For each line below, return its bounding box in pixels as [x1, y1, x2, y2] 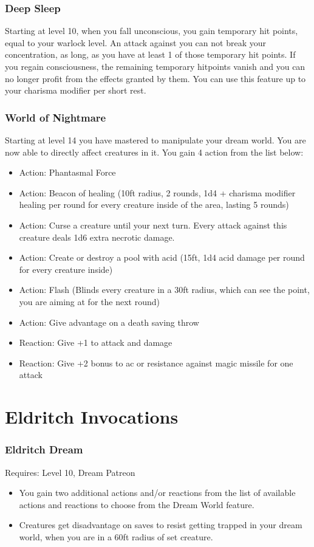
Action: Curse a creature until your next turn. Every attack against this [19, 218, 287, 231]
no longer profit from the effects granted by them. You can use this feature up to [5, 72, 306, 84]
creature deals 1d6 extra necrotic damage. [19, 230, 175, 243]
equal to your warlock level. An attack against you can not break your [5, 36, 266, 49]
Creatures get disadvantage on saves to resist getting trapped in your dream [19, 518, 302, 531]
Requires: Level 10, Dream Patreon [5, 466, 135, 478]
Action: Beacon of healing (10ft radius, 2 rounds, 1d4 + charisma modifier [19, 186, 296, 199]
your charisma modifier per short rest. [5, 84, 146, 97]
